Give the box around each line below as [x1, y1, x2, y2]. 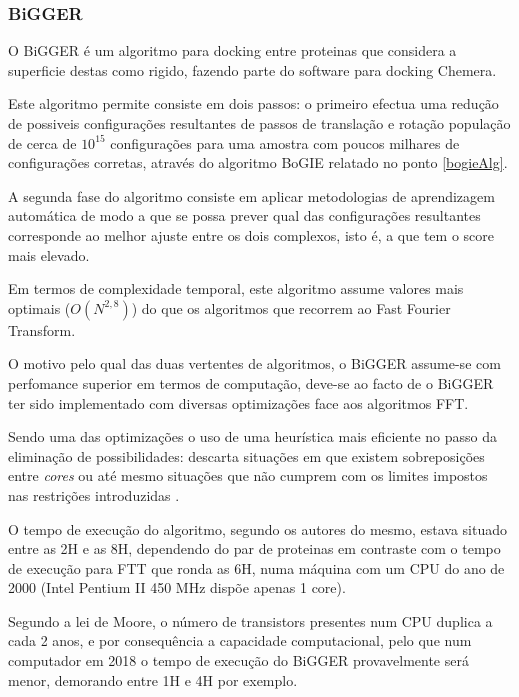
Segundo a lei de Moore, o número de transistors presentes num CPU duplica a [8, 610, 493, 631]
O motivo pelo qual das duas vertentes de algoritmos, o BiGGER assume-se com [8, 353, 501, 374]
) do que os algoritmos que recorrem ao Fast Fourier [131, 297, 451, 318]
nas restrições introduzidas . [8, 484, 180, 505]
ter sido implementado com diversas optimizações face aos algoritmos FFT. [8, 392, 469, 413]
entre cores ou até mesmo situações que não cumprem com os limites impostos [8, 465, 488, 486]
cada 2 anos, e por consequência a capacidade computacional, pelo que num [8, 630, 472, 651]
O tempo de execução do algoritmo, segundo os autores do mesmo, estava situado [8, 518, 508, 539]
